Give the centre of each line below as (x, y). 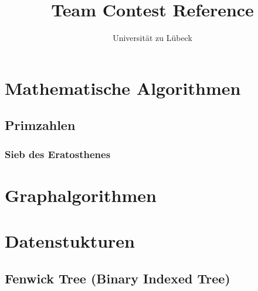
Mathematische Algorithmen (123, 88)
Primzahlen (40, 125)
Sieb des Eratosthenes (58, 154)
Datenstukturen (70, 241)
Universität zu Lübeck (152, 38)
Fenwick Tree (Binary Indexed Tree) (118, 278)
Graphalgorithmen (81, 195)
